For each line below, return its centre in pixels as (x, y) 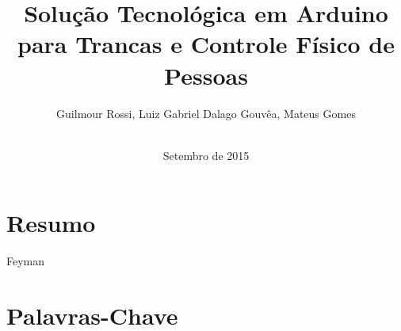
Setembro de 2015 (206, 155)
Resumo (51, 223)
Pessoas (206, 75)
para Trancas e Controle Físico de (206, 44)
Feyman (26, 261)
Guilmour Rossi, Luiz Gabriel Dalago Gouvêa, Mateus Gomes (206, 113)
